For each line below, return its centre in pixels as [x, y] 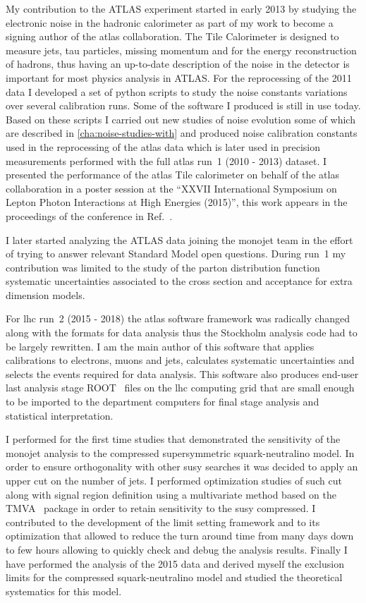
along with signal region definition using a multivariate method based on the [171, 494]
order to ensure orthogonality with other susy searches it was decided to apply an [182, 467]
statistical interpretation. [60, 415]
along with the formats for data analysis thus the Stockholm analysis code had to [182, 333]
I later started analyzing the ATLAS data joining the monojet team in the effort [179, 239]
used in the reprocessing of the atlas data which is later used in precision [163, 146]
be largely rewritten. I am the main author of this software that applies [160, 346]
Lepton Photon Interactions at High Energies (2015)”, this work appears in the [177, 202]
